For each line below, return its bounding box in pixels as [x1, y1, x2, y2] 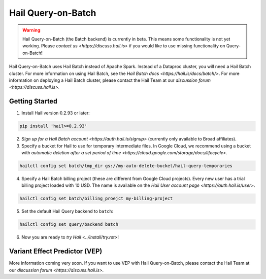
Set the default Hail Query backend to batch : [21, 209, 113, 214]
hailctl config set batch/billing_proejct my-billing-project [19, 196, 173, 202]
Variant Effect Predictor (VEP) [9, 247, 102, 256]
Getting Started [9, 97, 58, 105]
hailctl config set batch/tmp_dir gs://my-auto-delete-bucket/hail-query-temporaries [19, 163, 233, 169]
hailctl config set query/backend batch [19, 222, 118, 227]
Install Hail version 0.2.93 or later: [21, 110, 90, 116]
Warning [22, 27, 40, 33]
